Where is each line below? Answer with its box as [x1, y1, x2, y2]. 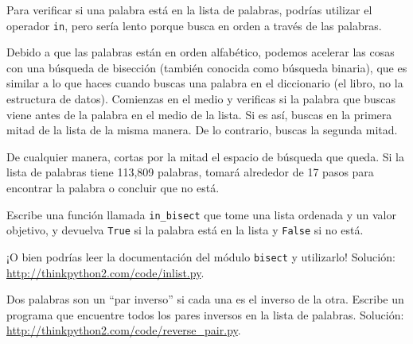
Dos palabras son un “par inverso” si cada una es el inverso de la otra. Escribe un [6, 291, 404, 307]
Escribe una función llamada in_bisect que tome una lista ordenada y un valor [6, 206, 397, 222]
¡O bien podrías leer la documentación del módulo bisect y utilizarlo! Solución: [6, 248, 395, 265]
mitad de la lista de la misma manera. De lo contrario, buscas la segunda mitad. [6, 122, 398, 138]
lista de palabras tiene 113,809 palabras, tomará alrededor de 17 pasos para [6, 164, 374, 180]
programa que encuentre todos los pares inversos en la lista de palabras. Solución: [6, 306, 404, 323]
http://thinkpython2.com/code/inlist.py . [6, 264, 205, 280]
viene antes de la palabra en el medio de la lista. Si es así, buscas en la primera [6, 106, 392, 122]
